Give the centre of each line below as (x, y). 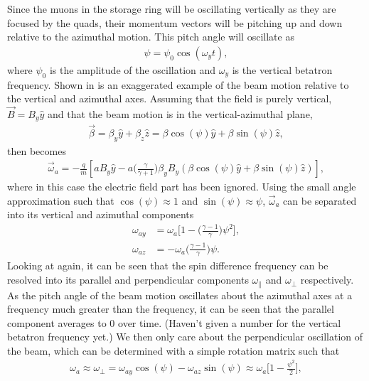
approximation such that (61, 200)
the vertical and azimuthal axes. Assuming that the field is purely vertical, (170, 98)
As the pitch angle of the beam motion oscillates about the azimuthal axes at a (180, 295)
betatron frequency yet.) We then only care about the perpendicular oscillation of (185, 337)
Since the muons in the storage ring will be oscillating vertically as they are (172, 9)
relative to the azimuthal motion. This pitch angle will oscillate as (151, 37)
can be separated (320, 200)
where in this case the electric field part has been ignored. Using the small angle (182, 187)
